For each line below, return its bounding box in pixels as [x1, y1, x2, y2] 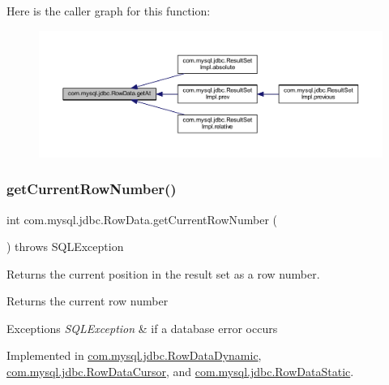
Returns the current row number [6, 292, 169, 309]
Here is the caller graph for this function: [6, 2, 211, 19]
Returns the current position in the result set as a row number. [6, 265, 320, 282]
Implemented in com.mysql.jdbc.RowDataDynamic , [6, 347, 262, 364]
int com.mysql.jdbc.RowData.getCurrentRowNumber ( [6, 210, 278, 227]
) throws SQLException [6, 238, 124, 255]
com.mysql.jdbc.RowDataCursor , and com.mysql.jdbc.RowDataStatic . [6, 363, 354, 380]
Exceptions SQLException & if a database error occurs [6, 319, 278, 336]
